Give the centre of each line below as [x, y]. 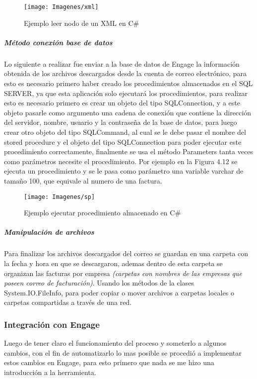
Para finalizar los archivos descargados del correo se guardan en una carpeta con [126, 253]
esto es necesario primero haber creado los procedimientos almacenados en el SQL [128, 83]
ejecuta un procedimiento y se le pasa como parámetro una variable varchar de [124, 171]
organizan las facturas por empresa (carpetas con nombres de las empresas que [123, 273]
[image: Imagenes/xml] [61, 7]
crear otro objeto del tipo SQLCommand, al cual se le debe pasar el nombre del [125, 132]
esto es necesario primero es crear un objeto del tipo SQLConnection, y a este [122, 103]
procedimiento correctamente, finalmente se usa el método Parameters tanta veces [128, 151]
